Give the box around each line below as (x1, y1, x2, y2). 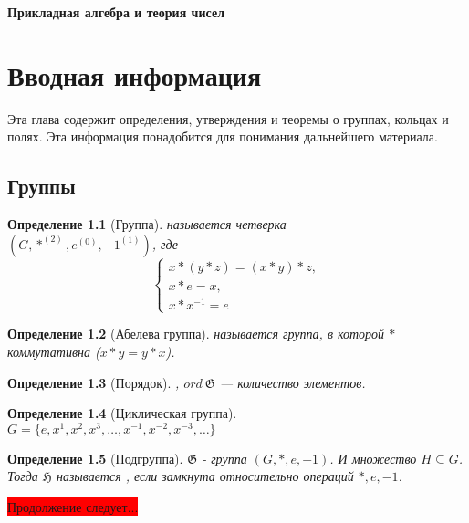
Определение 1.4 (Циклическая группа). (7, 403, 237, 423)
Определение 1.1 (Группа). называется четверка (7, 214, 287, 234)
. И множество (329, 448, 417, 467)
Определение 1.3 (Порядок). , (7, 372, 180, 392)
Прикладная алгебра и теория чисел (7, 3, 224, 21)
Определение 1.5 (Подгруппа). (7, 448, 183, 467)
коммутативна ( (7, 341, 100, 361)
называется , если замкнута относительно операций (56, 466, 354, 486)
